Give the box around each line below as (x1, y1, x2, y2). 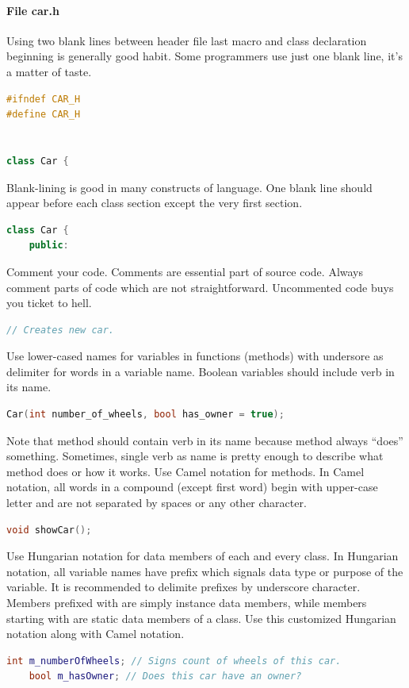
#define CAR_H (6, 109, 81, 121)
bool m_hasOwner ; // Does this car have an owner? (29, 671, 302, 682)
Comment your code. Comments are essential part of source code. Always (6, 263, 364, 279)
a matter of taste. (6, 63, 92, 79)
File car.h (6, 2, 59, 18)
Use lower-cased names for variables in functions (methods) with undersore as (6, 348, 384, 364)
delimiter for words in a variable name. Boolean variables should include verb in (6, 363, 395, 379)
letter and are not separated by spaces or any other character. (6, 494, 307, 511)
